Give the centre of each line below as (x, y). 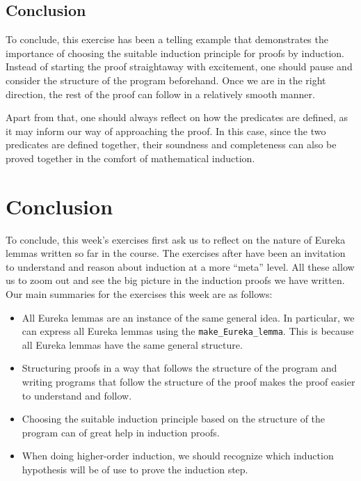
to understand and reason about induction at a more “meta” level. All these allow (180, 266)
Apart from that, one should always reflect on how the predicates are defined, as (177, 117)
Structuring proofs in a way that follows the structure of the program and (179, 368)
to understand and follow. (77, 395)
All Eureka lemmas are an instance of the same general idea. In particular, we (188, 317)
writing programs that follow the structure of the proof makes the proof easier (188, 382)
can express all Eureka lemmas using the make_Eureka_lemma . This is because (188, 331)
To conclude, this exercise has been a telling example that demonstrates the (167, 39)
